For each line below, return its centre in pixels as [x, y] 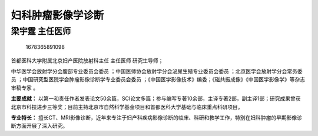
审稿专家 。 [24, 88]
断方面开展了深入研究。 [39, 126]
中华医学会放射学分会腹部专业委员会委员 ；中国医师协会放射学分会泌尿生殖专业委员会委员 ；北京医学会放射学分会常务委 [157, 71]
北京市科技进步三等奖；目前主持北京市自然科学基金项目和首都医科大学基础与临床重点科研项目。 [127, 107]
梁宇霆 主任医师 [41, 31]
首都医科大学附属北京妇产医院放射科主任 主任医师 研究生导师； [87, 60]
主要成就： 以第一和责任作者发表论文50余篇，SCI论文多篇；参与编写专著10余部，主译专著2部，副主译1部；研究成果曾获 [156, 99]
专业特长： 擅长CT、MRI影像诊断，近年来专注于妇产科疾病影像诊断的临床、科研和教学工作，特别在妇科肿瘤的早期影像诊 [157, 117]
